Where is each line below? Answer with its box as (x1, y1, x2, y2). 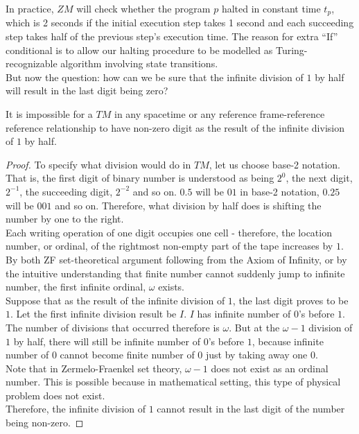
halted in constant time (221, 1, 321, 15)
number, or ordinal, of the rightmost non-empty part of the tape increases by (6, 238, 333, 253)
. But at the (229, 320, 280, 334)
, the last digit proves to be (232, 293, 349, 307)
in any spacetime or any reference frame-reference (114, 107, 325, 121)
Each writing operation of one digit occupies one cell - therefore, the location (6, 225, 332, 239)
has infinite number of (197, 306, 291, 321)
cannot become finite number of (60, 347, 195, 362)
